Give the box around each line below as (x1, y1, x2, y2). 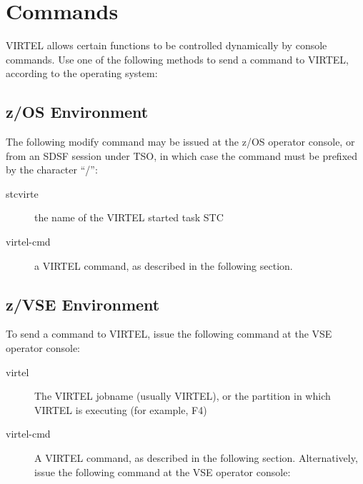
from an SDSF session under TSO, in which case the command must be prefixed (6, 148, 358, 163)
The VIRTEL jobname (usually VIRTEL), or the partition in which (34, 388, 331, 403)
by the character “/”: (6, 162, 98, 177)
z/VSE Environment (6, 293, 160, 315)
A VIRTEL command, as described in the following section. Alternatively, (34, 450, 358, 465)
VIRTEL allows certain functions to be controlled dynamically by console (6, 38, 327, 53)
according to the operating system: (6, 66, 158, 81)
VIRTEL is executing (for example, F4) (34, 402, 207, 417)
